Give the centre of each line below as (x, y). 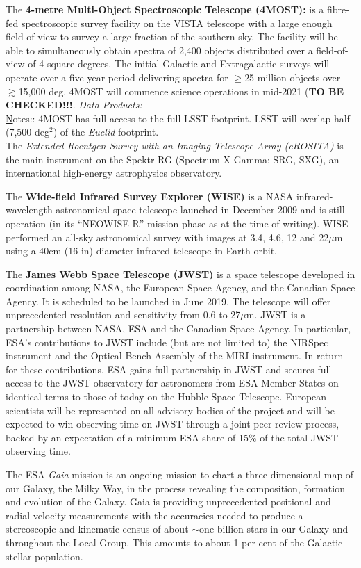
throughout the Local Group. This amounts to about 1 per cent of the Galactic (174, 542)
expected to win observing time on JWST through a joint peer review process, (173, 424)
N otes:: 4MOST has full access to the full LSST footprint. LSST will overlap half (178, 118)
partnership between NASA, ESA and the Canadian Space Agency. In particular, (178, 328)
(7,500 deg (27, 132)
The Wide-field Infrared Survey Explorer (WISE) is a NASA (150, 196)
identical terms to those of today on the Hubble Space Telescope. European (166, 397)
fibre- (338, 9)
